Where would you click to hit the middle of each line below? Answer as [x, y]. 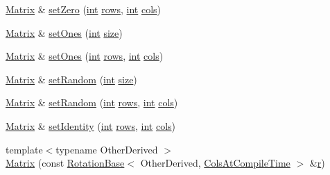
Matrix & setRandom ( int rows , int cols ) [92, 102]
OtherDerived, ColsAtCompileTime [215, 163]
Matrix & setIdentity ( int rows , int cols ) [90, 125]
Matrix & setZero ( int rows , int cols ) [84, 9]
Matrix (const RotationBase [65, 163]
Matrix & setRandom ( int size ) [71, 79]
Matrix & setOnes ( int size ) [64, 32]
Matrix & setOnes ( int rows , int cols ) [85, 56]
